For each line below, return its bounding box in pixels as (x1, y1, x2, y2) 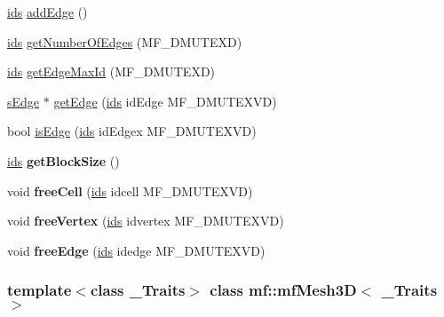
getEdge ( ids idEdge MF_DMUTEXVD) (53, 91, 277, 110)
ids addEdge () (7, 3, 88, 20)
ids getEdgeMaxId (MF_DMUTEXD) (7, 62, 216, 81)
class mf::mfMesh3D (210, 279, 357, 301)
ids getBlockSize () (7, 151, 120, 170)
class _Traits (90, 279, 186, 301)
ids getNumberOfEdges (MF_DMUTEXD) (7, 32, 242, 51)
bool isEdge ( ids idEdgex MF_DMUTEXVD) (7, 122, 257, 140)
